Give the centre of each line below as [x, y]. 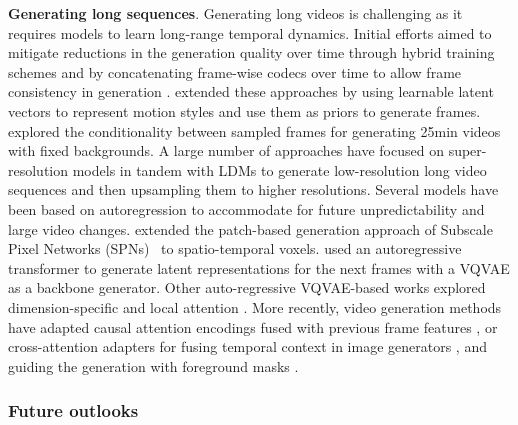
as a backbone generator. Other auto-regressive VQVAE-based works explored [247, 287]
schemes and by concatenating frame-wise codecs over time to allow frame [235, 71]
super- [467, 150]
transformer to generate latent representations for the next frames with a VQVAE [259, 267]
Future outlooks [73, 410]
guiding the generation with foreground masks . [153, 365]
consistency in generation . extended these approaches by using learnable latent [251, 91]
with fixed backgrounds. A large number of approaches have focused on [226, 150]
